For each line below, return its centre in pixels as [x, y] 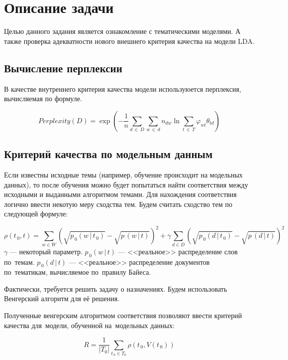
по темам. [19, 262]
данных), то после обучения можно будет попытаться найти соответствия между [126, 184]
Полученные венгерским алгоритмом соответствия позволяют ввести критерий [123, 315]
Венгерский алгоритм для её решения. [62, 298]
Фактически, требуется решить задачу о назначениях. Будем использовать [116, 288]
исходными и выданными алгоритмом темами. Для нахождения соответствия [120, 194]
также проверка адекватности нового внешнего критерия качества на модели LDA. [129, 41]
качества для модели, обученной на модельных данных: [89, 325]
